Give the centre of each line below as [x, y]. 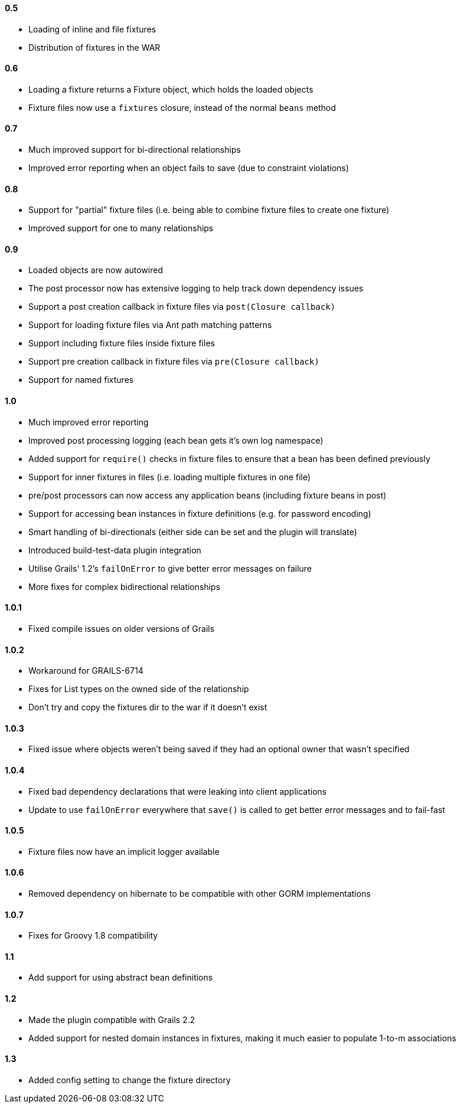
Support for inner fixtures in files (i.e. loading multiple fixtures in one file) [170, 477]
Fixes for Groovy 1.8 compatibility [93, 936]
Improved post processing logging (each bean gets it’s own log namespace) [176, 440]
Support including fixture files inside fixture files [122, 343]
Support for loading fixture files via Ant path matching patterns [150, 325]
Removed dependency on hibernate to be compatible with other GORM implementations [200, 894]
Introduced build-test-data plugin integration [115, 550]
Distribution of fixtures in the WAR [94, 47]
